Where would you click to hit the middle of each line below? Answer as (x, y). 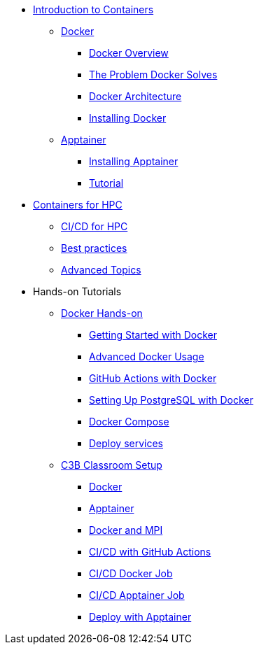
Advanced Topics (101, 270)
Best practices (94, 248)
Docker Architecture (135, 96)
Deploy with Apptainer (140, 617)
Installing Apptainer (134, 161)
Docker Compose (129, 422)
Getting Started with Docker (153, 335)
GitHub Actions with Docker (153, 378)
